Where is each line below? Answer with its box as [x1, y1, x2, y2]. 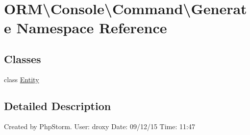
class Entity [4, 74, 39, 84]
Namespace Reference [16, 18, 167, 38]
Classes [4, 51, 41, 66]
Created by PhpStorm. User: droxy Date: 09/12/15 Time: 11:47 [4, 121, 195, 131]
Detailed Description [4, 98, 111, 113]
